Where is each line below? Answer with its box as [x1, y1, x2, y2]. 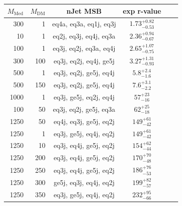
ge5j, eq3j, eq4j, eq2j [53, 177, 115, 187]
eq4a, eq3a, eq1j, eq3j [52, 18, 116, 28]
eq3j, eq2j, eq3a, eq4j [53, 43, 116, 53]
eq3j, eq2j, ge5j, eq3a [53, 103, 116, 114]
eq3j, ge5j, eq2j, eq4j [53, 92, 115, 102]
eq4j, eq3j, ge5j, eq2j [53, 116, 115, 126]
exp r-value [122, 5, 162, 16]
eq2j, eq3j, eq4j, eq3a [53, 31, 116, 41]
